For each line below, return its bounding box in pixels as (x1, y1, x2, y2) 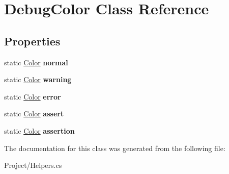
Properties (4, 33, 61, 48)
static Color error (4, 91, 61, 102)
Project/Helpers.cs (4, 160, 62, 170)
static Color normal (4, 57, 68, 67)
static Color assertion (4, 125, 75, 136)
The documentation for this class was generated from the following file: (4, 142, 225, 153)
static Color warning (4, 74, 72, 85)
